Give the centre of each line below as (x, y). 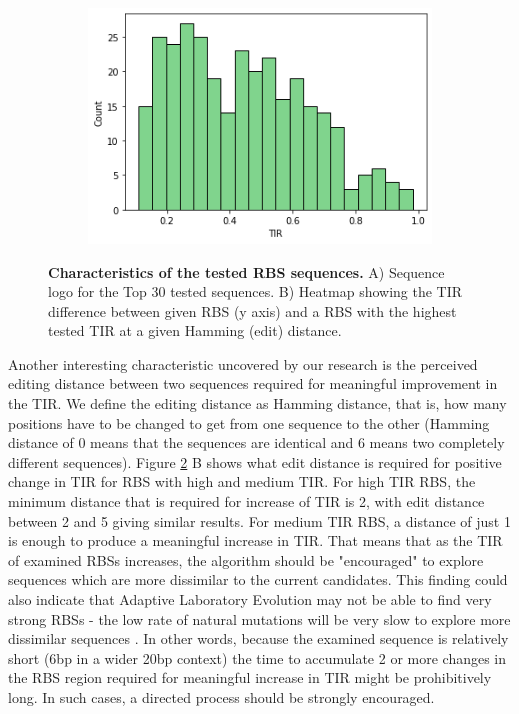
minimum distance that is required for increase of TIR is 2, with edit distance (246, 501)
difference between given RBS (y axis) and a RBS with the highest (252, 310)
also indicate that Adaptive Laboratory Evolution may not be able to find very (250, 599)
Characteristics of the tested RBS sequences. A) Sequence (246, 271)
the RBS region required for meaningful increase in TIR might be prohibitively (250, 677)
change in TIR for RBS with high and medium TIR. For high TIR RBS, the (242, 481)
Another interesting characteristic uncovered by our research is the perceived (243, 363)
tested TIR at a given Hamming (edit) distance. (195, 330)
